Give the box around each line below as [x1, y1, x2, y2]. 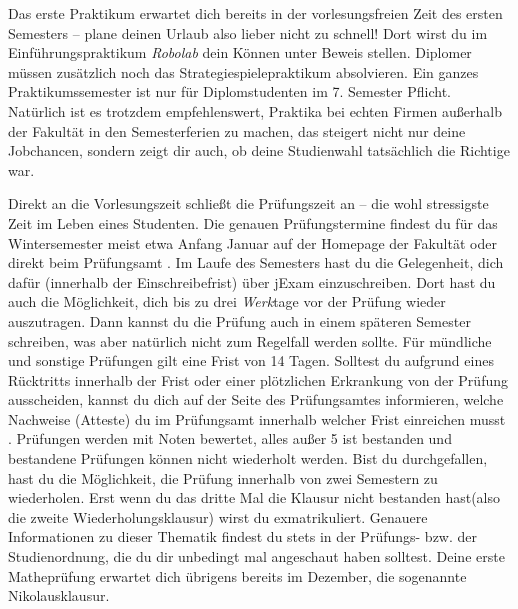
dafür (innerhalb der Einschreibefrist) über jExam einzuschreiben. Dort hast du [8, 271, 496, 292]
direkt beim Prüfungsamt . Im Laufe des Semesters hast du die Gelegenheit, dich [8, 252, 504, 273]
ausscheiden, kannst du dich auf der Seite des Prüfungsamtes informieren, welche [8, 389, 504, 410]
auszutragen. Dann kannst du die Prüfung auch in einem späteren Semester [8, 310, 471, 331]
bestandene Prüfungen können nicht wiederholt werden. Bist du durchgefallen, [8, 448, 488, 469]
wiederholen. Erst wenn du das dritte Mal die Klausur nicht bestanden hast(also [8, 487, 501, 508]
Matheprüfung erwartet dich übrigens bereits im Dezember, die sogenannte [8, 565, 467, 586]
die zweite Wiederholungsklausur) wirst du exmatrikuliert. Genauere [8, 506, 428, 527]
